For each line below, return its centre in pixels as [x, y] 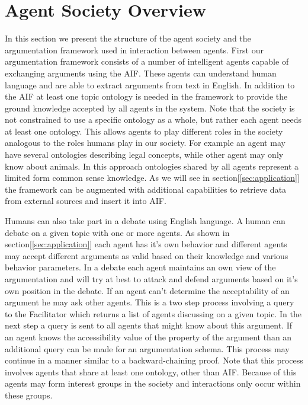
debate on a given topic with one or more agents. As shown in [117, 232]
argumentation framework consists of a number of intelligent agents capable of [147, 61]
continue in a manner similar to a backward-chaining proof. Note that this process [154, 360]
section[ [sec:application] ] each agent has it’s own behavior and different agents [146, 244]
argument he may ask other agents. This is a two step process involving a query [150, 302]
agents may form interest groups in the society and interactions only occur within [153, 383]
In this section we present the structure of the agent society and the [128, 38]
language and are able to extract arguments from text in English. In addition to [150, 84]
